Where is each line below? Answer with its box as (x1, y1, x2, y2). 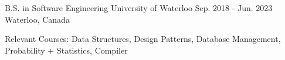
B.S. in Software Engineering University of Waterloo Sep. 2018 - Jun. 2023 (5, 2, 273, 13)
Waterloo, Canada (5, 13, 70, 25)
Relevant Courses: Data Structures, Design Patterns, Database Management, (5, 33, 281, 45)
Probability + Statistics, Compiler (5, 44, 128, 56)
